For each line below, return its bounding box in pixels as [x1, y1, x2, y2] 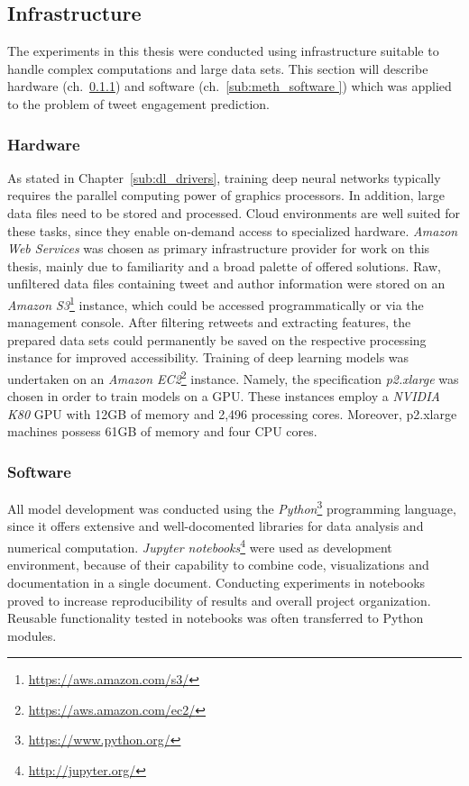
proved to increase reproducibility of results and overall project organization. [7, 590, 431, 609]
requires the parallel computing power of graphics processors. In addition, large [7, 186, 445, 205]
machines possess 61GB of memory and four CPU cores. [7, 422, 317, 441]
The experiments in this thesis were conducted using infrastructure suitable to [7, 41, 439, 60]
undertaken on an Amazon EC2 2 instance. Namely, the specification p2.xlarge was [7, 366, 459, 388]
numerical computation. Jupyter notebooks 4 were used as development [7, 535, 392, 556]
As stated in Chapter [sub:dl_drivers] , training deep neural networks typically [7, 168, 441, 187]
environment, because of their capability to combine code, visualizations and [7, 555, 429, 574]
